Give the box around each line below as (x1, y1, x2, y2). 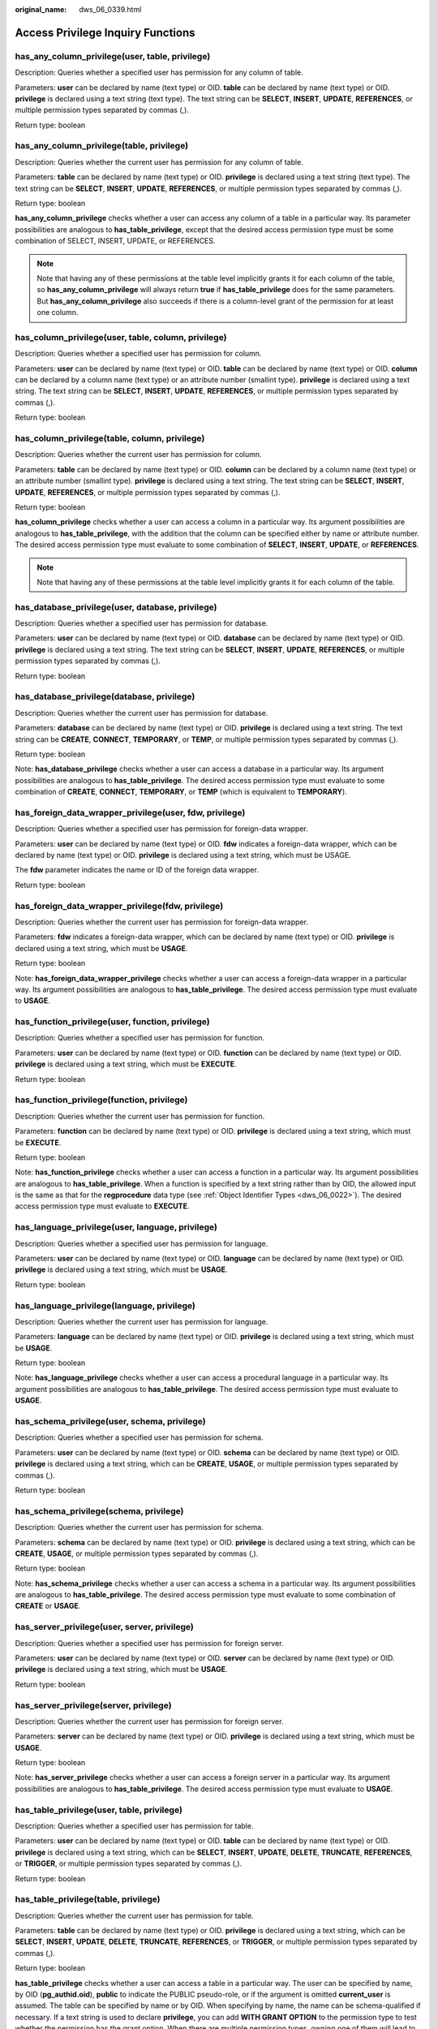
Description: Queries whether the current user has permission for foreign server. (15, 1717, 284, 1726)
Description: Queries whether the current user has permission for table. (15, 1911, 255, 1920)
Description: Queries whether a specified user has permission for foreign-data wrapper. (15, 824, 308, 834)
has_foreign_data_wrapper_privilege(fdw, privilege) (15, 900, 224, 911)
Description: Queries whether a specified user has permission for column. (15, 349, 262, 359)
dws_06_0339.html (79, 5, 142, 14)
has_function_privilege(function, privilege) (15, 1094, 188, 1105)
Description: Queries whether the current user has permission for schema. (15, 1523, 264, 1532)
